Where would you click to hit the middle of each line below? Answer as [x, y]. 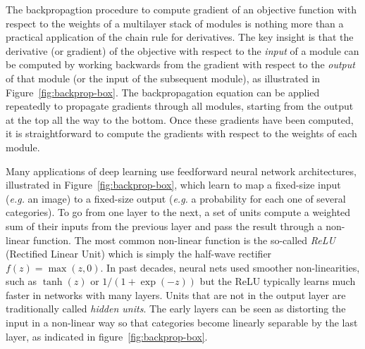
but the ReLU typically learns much [278, 281]
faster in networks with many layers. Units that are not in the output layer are [176, 294]
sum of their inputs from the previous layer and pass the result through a [164, 226]
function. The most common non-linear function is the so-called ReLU [184, 240]
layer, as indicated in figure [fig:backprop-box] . [107, 336]
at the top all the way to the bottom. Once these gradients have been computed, [180, 119]
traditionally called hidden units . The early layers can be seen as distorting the [176, 309]
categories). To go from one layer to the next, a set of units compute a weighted [178, 212]
